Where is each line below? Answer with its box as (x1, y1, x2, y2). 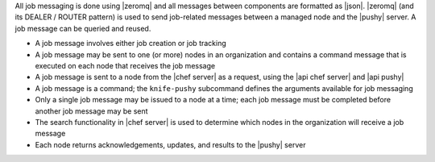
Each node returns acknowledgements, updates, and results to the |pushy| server (35, 139, 306, 149)
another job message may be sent (35, 106, 148, 116)
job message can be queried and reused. (14, 23, 151, 33)
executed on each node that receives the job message (35, 60, 216, 70)
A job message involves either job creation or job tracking (35, 39, 227, 48)
